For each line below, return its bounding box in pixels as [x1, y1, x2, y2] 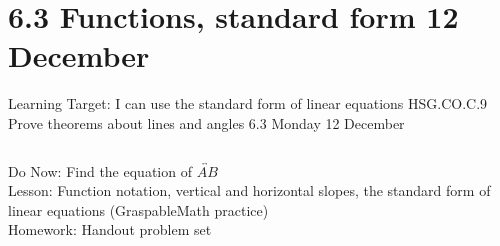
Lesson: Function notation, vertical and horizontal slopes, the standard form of [8, 180, 491, 201]
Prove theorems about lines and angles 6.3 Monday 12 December [8, 112, 405, 133]
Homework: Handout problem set [8, 219, 212, 240]
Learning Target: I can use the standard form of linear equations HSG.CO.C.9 [8, 93, 488, 114]
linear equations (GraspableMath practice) [8, 199, 269, 220]
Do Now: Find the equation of [8, 160, 192, 181]
